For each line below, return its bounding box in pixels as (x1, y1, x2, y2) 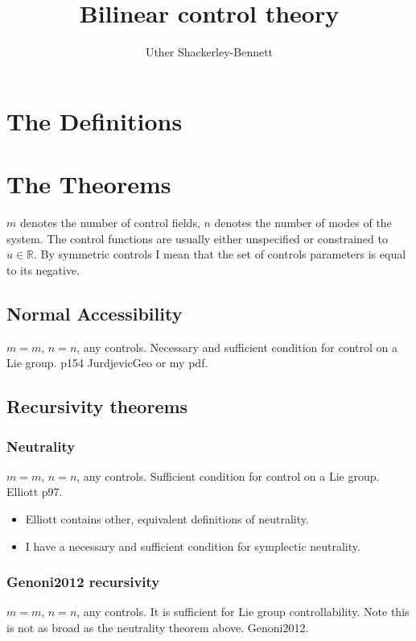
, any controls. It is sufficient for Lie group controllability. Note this (76, 603, 410, 620)
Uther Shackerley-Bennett (145, 43, 274, 60)
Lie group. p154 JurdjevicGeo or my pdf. (6, 354, 208, 371)
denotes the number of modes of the (214, 214, 392, 231)
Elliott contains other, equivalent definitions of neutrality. (25, 510, 309, 527)
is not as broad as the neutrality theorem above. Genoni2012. (6, 618, 309, 635)
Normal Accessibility (6, 300, 183, 325)
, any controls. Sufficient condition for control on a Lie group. (76, 467, 380, 484)
